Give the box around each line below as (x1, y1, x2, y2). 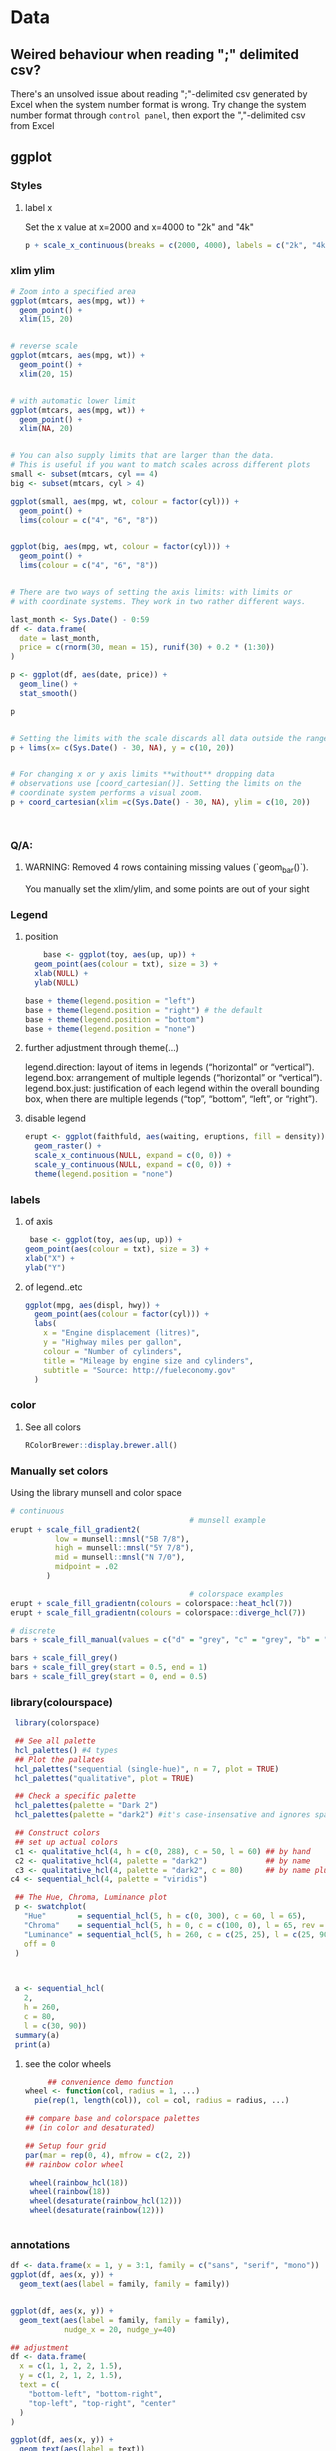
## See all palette (14, 1736, 97, 1746)
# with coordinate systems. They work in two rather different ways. (10, 596, 307, 606)
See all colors (24, 1421, 82, 1433)
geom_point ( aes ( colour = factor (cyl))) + (34, 1309, 210, 1320)
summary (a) (14, 2030, 60, 2040)
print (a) (14, 2039, 52, 2050)
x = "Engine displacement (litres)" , (43, 1328, 201, 1338)
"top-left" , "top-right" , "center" (28, 2398, 177, 2408)
